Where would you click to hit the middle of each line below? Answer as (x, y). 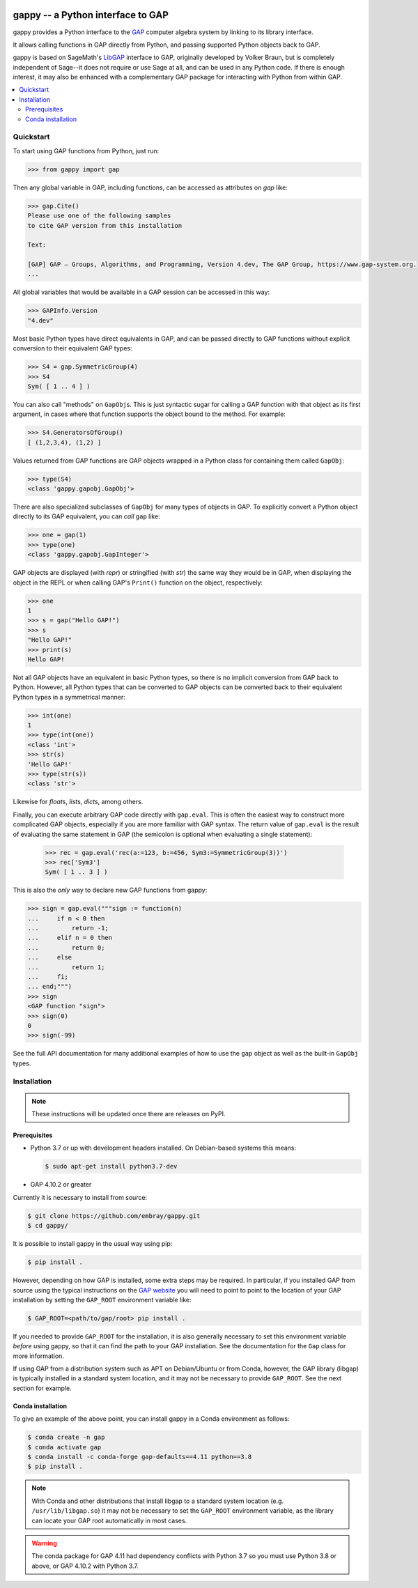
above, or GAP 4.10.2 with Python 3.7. (85, 1566)
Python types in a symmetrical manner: (69, 697)
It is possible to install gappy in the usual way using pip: (93, 1244)
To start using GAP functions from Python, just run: (86, 151)
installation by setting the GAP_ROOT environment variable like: (102, 1300)
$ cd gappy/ (48, 1226)
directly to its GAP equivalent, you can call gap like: (86, 516)
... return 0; (66, 947)
